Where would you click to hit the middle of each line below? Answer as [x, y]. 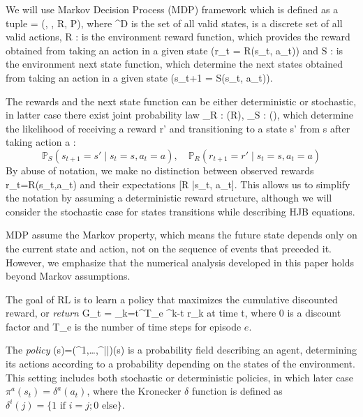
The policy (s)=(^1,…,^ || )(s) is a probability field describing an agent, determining [181, 350]
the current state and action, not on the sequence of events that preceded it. [169, 248]
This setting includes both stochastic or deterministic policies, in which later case [180, 377]
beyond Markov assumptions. [68, 276]
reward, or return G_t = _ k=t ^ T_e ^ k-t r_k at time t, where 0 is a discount [173, 313]
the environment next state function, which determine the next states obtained [174, 64]
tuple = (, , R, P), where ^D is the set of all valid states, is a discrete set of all [174, 23]
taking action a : [41, 142]
